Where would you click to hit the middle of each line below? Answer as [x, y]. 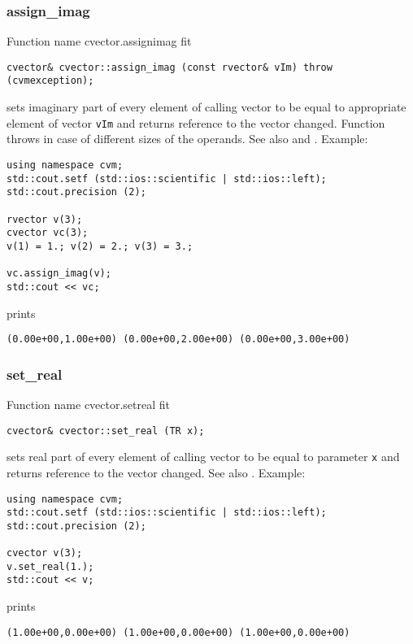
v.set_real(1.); [50, 566]
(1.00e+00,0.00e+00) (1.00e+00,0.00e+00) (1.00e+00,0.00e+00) [178, 632]
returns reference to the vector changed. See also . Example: [156, 472]
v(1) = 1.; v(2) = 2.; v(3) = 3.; [100, 246]
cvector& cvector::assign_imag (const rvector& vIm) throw [170, 67]
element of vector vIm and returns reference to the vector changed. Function [196, 122]
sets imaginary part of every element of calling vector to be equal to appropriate [206, 107]
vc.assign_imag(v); [59, 274]
